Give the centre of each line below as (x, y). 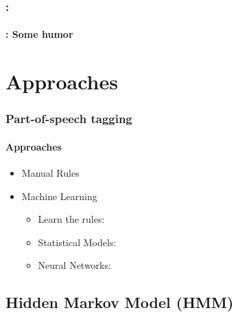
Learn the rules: (71, 219)
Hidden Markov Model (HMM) (120, 302)
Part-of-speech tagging (69, 119)
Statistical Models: (77, 242)
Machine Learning (59, 196)
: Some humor (39, 34)
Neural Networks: (74, 265)
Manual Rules (50, 173)
